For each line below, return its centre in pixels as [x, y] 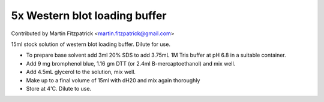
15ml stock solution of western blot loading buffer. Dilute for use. [91, 44]
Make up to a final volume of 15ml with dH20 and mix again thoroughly [113, 80]
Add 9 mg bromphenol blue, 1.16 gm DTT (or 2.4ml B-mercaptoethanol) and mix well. [131, 63]
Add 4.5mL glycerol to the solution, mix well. [81, 72]
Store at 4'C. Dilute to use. [59, 88]
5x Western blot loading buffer [89, 16]
